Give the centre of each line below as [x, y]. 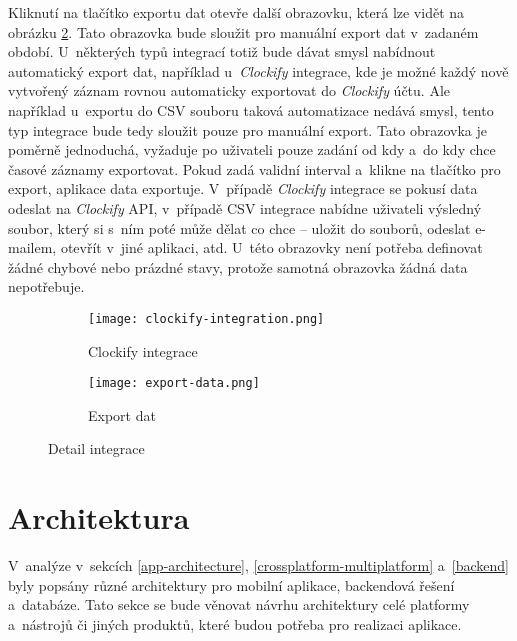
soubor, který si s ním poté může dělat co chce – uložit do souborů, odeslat [239, 227]
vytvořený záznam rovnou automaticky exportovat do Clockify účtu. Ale [229, 90]
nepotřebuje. [46, 286]
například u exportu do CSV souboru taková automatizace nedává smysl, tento [251, 109]
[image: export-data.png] [174, 383]
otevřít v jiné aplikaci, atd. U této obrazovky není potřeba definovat [271, 247]
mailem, [32, 247]
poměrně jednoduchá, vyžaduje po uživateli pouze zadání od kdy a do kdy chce [252, 149]
